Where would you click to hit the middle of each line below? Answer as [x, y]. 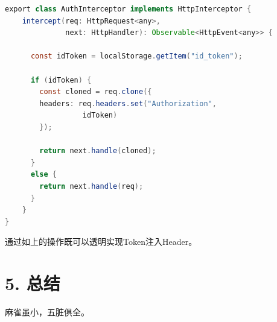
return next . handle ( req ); [91, 186]
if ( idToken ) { [61, 80]
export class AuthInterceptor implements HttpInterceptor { [128, 9]
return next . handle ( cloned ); [98, 151]
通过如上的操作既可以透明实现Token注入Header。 [101, 241]
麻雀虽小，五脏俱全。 [47, 312]
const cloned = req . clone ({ [96, 92]
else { [43, 175]
